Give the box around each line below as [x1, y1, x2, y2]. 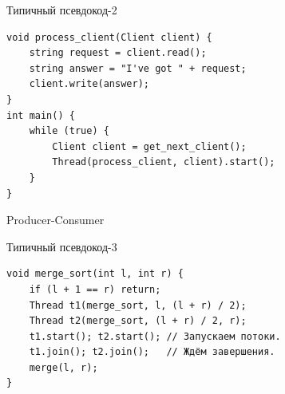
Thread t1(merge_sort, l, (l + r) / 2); [29, 299, 247, 311]
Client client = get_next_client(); [52, 140, 247, 152]
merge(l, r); [29, 361, 98, 373]
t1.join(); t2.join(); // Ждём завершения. [29, 346, 275, 358]
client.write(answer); [29, 78, 149, 90]
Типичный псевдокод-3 [6, 238, 117, 254]
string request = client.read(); [29, 47, 207, 59]
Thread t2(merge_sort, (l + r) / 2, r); [29, 315, 247, 327]
